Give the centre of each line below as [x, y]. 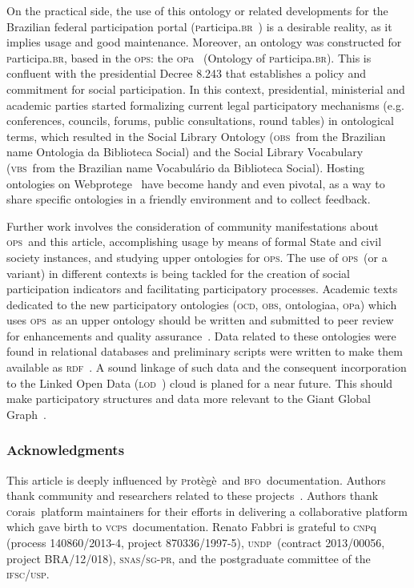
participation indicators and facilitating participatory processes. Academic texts [202, 289]
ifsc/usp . [28, 574]
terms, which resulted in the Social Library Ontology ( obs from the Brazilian [196, 136]
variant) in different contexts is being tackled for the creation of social [178, 273]
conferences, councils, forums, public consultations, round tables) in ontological [201, 121]
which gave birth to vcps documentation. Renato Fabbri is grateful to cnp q [191, 527]
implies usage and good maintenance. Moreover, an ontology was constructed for [204, 42]
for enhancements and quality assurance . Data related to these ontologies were [201, 335]
